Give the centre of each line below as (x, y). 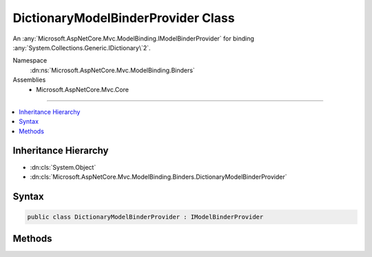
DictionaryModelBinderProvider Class (124, 18)
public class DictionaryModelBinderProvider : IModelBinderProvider (145, 217)
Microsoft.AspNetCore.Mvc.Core (82, 89)
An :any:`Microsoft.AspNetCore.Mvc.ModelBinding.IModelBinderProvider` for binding (133, 38)
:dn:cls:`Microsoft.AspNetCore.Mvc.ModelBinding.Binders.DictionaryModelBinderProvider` (158, 177)
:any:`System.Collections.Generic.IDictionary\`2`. (82, 47)
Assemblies (29, 80)
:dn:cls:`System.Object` (63, 167)
